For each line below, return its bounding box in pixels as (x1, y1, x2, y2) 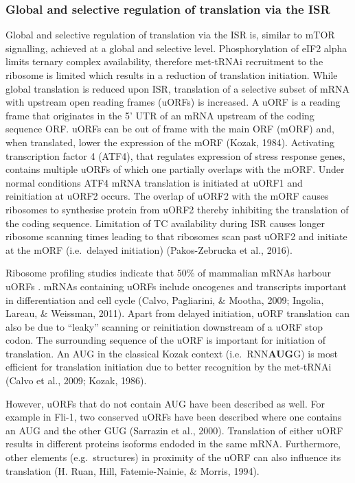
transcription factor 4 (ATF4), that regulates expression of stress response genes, (5, 148, 345, 163)
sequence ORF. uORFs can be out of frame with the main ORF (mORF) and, (5, 121, 334, 136)
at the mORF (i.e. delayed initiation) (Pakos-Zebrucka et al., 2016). (5, 242, 293, 257)
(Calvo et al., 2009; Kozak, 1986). (5, 373, 147, 388)
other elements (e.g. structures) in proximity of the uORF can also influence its (5, 450, 341, 464)
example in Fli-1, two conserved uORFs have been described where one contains (5, 410, 342, 424)
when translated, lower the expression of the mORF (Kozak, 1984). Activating (5, 134, 335, 149)
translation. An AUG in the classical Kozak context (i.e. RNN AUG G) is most (5, 346, 338, 360)
